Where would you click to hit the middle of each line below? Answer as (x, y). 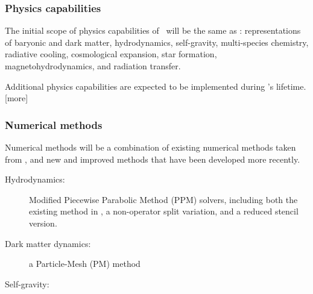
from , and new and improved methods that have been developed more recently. (153, 159)
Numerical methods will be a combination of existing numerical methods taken (150, 147)
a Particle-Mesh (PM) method (85, 264)
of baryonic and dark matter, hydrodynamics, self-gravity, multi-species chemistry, (157, 42)
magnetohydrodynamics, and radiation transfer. (93, 66)
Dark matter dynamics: (48, 243)
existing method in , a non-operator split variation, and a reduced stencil (164, 211)
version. (43, 223)
